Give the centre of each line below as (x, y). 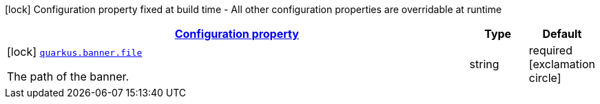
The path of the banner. (68, 76)
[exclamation (562, 64)
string (484, 64)
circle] (545, 78)
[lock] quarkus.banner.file (75, 52)
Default (562, 34)
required (550, 50)
